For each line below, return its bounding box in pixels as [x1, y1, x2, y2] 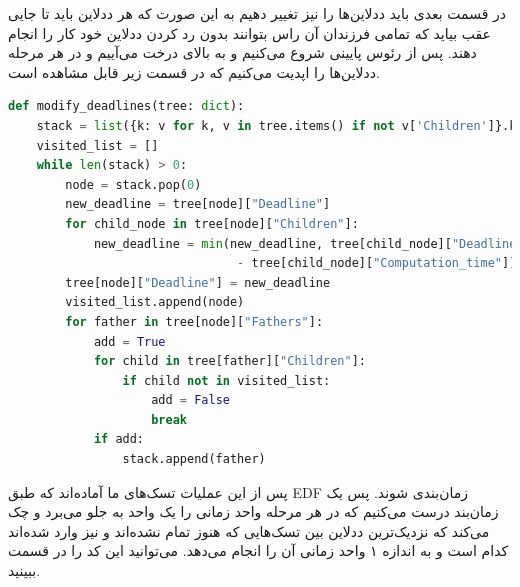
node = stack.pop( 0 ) [65, 177, 202, 192]
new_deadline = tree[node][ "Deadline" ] [65, 197, 331, 212]
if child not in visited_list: [122, 373, 331, 388]
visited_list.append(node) [65, 295, 245, 310]
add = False [151, 393, 230, 408]
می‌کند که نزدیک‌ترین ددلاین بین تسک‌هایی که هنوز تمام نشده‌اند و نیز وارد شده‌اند [8, 520, 490, 541]
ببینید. [8, 560, 41, 581]
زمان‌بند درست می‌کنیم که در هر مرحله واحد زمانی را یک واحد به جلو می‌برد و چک [8, 501, 499, 522]
